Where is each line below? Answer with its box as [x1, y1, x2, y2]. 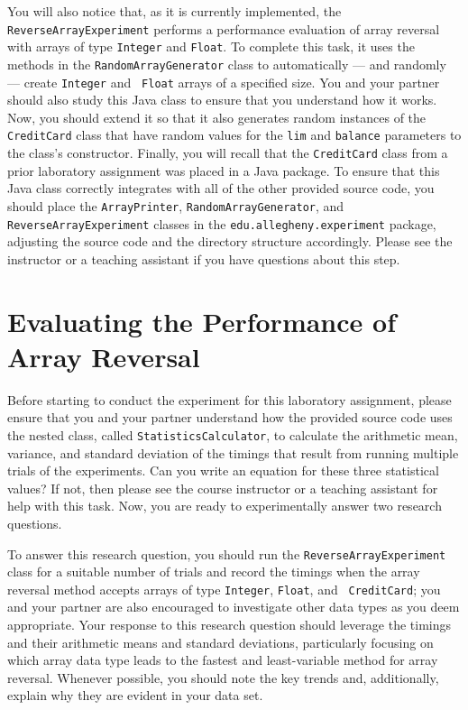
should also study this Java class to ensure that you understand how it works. [7, 90, 437, 109]
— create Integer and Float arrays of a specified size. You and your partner [7, 72, 440, 91]
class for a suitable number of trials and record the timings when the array [7, 562, 420, 581]
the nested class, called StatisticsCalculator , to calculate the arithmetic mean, [7, 425, 458, 444]
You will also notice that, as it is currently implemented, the [7, 2, 342, 20]
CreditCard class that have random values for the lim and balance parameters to [7, 125, 462, 144]
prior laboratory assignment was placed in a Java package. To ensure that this [7, 161, 440, 180]
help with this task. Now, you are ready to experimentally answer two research [7, 496, 442, 515]
